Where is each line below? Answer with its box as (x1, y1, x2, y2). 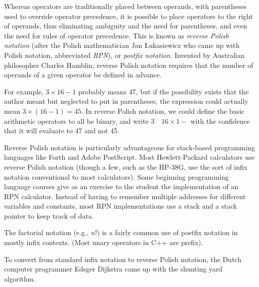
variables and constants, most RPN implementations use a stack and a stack (4, 201, 237, 211)
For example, (4, 86, 44, 96)
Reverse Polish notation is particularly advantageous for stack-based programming (4, 142, 255, 152)
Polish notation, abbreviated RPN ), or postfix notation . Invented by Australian (4, 49, 245, 60)
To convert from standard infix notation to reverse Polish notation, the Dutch (4, 254, 242, 264)
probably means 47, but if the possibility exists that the (78, 86, 249, 96)
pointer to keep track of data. (4, 210, 94, 221)
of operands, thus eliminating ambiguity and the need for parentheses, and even (4, 20, 248, 31)
